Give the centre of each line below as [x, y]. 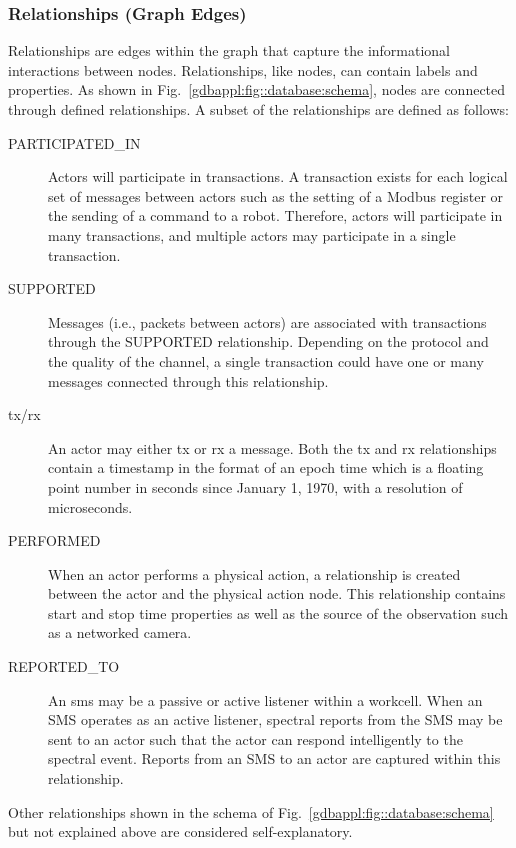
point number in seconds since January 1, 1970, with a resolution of [255, 486]
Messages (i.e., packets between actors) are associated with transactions [267, 321]
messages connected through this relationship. [188, 380]
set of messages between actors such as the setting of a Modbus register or [276, 195]
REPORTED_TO [64, 666]
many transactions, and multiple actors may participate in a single [252, 234]
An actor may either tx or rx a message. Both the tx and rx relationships [272, 447]
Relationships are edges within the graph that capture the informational [229, 50]
